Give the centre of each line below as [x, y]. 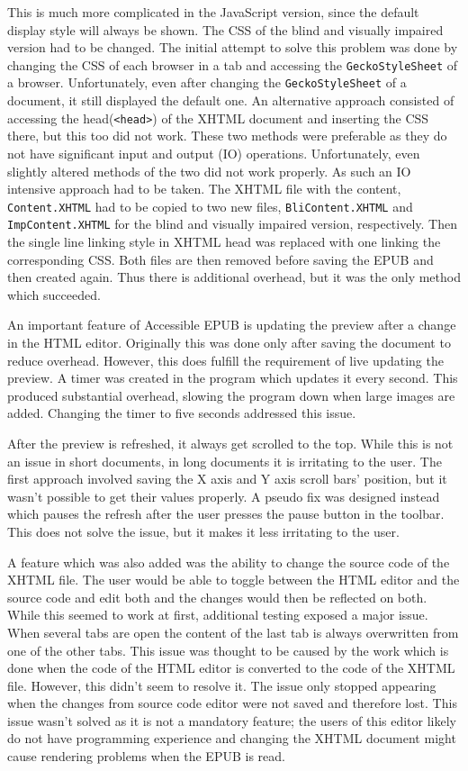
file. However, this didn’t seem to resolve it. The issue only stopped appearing [222, 685]
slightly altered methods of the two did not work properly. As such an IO [209, 171]
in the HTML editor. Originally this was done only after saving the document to [229, 342]
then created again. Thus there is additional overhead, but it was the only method [234, 277]
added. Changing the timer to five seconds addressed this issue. [182, 413]
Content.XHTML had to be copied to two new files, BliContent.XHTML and [210, 206]
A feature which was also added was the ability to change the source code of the [229, 562]
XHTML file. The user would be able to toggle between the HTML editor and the [234, 580]
